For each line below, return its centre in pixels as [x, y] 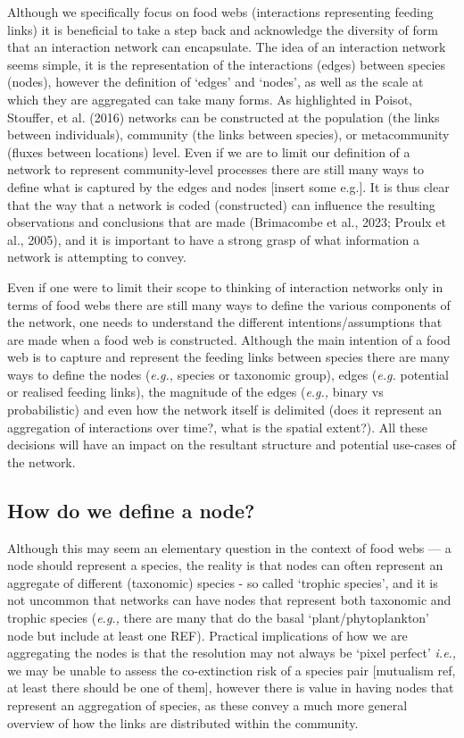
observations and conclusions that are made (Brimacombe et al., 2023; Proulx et [227, 222]
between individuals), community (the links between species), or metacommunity [228, 134]
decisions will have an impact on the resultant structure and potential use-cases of [232, 444]
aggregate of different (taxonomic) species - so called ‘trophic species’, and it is [223, 582]
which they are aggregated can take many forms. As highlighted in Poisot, [210, 99]
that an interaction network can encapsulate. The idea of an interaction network [227, 47]
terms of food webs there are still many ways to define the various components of [229, 304]
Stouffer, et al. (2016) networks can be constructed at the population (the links [224, 117]
